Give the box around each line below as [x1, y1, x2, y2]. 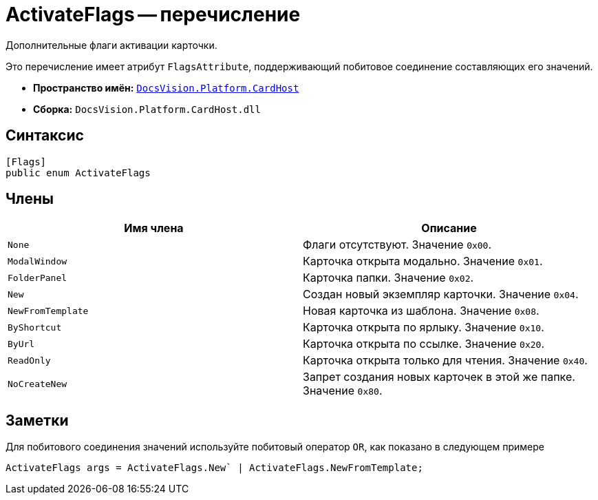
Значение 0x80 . [303, 384, 383, 398]
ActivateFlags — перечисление [6, 3, 301, 26]
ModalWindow [8, 256, 67, 267]
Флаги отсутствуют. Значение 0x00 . [303, 238, 492, 252]
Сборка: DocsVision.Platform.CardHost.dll [33, 103, 261, 115]
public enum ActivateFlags [6, 167, 151, 178]
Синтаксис [6, 127, 84, 145]
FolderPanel [8, 272, 67, 283]
